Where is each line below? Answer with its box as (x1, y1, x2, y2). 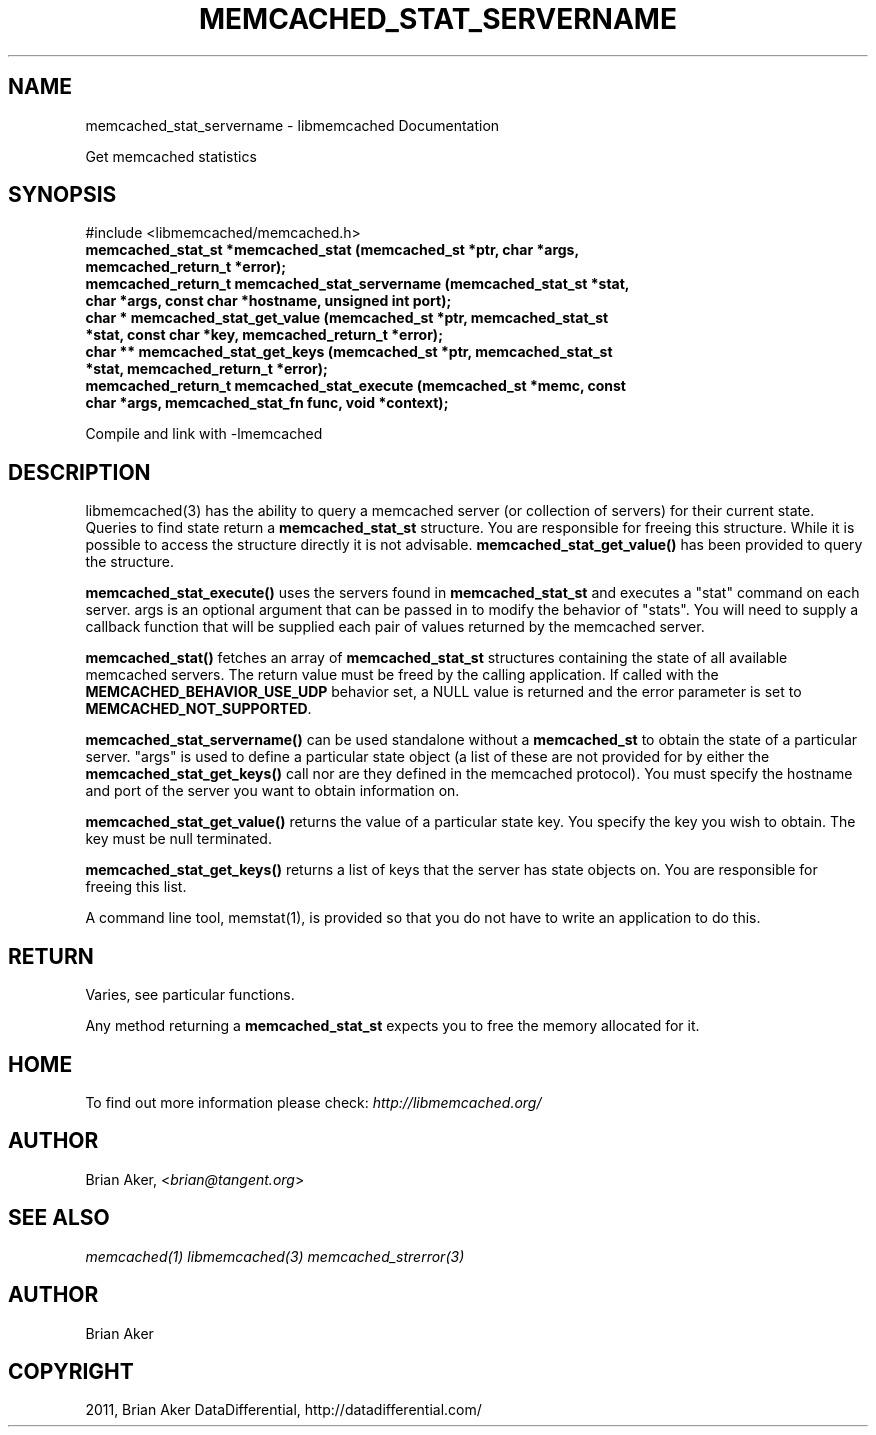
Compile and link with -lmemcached (85, 425, 323, 443)
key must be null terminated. (85, 830, 272, 848)
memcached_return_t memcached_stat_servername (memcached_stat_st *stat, (85, 275, 630, 293)
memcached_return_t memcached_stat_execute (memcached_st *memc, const (85, 377, 626, 395)
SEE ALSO (8, 1205, 110, 1231)
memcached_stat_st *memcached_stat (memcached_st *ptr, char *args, (85, 241, 580, 259)
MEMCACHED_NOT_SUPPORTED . (85, 700, 312, 718)
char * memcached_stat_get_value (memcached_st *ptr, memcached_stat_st (85, 309, 609, 327)
